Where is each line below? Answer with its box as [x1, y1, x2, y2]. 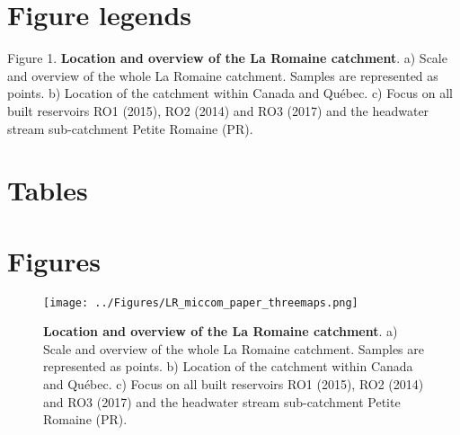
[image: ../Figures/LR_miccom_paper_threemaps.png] [43, 296, 358, 309]
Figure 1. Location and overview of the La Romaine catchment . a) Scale [7, 49, 447, 67]
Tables [7, 172, 88, 209]
